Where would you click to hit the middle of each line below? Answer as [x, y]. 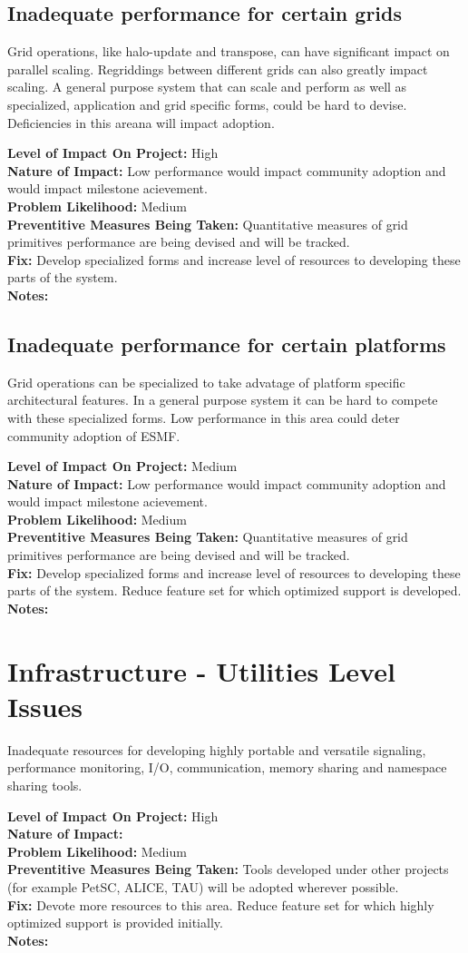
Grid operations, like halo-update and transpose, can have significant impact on [229, 51]
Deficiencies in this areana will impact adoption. [141, 122]
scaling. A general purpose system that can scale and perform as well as [207, 87]
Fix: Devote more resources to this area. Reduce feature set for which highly [221, 904]
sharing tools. [45, 785]
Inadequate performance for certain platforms [227, 344]
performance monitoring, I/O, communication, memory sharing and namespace [227, 767]
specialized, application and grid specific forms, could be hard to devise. [207, 104]
